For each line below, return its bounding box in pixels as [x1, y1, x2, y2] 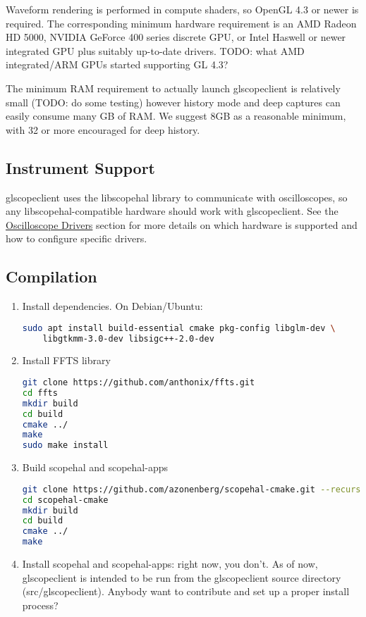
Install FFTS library [22, 353, 111, 368]
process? [22, 597, 59, 612]
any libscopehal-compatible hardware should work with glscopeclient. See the [6, 204, 338, 218]
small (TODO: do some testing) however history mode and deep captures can [6, 94, 341, 109]
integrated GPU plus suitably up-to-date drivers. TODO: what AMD [6, 43, 305, 58]
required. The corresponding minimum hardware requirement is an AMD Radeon [6, 15, 357, 30]
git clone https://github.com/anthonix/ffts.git [22, 378, 255, 388]
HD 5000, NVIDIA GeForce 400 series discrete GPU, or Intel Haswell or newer [6, 30, 346, 44]
